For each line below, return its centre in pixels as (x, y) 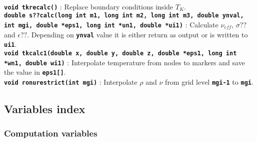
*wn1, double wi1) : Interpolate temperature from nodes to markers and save (124, 62)
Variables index (45, 108)
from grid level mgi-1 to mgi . (209, 81)
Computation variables (51, 133)
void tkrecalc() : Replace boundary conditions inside (89, 6)
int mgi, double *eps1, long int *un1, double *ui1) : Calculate (111, 24)
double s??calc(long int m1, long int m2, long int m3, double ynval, (124, 16)
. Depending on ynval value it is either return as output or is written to (137, 34)
